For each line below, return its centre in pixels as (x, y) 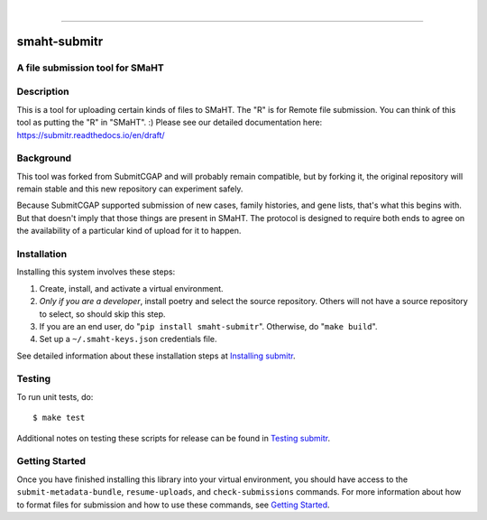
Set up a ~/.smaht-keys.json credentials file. (128, 339)
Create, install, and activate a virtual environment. (132, 288)
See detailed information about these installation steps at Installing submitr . (156, 356)
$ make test (59, 418)
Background (44, 158)
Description (43, 92)
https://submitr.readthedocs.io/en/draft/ (91, 135)
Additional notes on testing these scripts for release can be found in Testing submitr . (174, 438)
